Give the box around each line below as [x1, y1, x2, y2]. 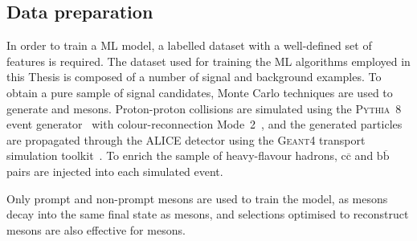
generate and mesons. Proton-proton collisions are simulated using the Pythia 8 [6, 100, 402, 116]
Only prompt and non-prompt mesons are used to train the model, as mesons [6, 190, 388, 206]
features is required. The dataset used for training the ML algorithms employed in [6, 52, 411, 69]
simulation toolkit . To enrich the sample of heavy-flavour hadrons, [6, 147, 337, 164]
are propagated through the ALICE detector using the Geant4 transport [6, 131, 366, 148]
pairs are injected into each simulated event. [6, 162, 223, 179]
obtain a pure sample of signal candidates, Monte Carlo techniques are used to [6, 84, 393, 100]
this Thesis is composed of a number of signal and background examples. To [6, 68, 382, 85]
